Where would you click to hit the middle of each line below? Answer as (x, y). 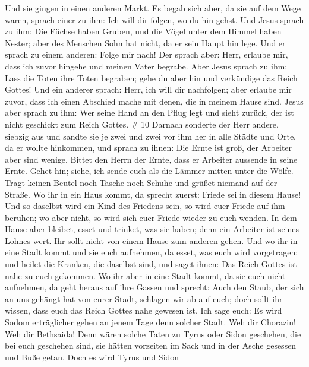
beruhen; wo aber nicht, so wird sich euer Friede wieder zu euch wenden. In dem (151, 217)
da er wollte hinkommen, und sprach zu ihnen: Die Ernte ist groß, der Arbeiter (149, 148)
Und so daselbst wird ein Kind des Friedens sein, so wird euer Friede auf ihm (145, 206)
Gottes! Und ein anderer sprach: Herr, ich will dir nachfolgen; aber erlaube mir (148, 89)
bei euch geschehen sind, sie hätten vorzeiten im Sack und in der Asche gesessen (151, 345)
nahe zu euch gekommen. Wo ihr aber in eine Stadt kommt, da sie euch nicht (145, 275)
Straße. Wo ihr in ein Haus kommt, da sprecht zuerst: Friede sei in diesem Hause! (153, 194)
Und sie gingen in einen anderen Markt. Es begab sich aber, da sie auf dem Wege (153, 8)
